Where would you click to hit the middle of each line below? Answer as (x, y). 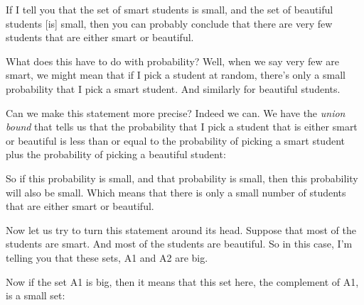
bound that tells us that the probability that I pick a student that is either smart (182, 127)
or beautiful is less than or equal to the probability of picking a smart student (175, 140)
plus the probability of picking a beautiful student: (116, 154)
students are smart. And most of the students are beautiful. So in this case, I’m (179, 244)
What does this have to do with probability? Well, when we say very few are (172, 61)
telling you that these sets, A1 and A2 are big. (107, 257)
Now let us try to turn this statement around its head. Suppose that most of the (181, 229)
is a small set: (36, 295)
